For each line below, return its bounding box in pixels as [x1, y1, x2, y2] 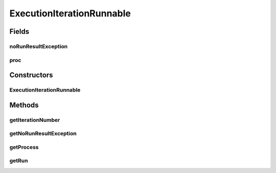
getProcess [9, 143, 39, 150]
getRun [9, 157, 28, 164]
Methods [9, 100, 39, 110]
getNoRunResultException [9, 130, 77, 137]
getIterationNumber [9, 116, 60, 123]
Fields [9, 27, 30, 36]
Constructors [9, 71, 53, 79]
